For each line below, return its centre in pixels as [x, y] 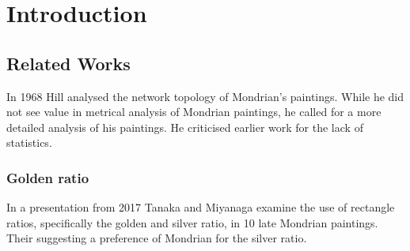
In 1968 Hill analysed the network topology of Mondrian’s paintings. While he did [205, 96]
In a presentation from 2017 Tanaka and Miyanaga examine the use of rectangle [201, 207]
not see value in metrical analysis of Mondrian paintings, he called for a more [194, 112]
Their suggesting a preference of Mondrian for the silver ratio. [157, 238]
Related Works [68, 63]
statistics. [29, 142]
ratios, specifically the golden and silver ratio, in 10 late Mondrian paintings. [192, 222]
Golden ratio [48, 177]
